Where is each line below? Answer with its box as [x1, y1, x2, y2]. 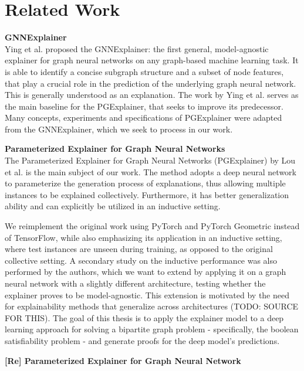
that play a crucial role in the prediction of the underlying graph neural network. [5, 77, 296, 89]
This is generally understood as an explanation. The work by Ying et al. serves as [5, 89, 299, 101]
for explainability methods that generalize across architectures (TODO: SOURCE [5, 300, 299, 312]
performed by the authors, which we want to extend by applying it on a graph [5, 266, 286, 278]
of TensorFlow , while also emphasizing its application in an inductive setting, [5, 231, 282, 243]
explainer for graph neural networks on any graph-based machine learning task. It [5, 54, 299, 66]
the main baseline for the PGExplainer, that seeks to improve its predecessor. [5, 100, 283, 112]
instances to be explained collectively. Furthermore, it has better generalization [5, 188, 289, 200]
